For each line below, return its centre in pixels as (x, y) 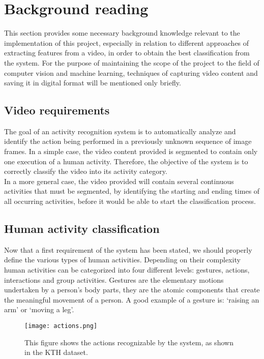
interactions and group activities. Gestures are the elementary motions (114, 279)
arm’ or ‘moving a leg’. (39, 309)
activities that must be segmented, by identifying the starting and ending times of (132, 191)
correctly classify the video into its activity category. (86, 171)
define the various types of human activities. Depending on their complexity (122, 260)
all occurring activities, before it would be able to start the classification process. (130, 201)
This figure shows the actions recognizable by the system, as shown (129, 342)
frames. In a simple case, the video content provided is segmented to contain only (131, 151)
